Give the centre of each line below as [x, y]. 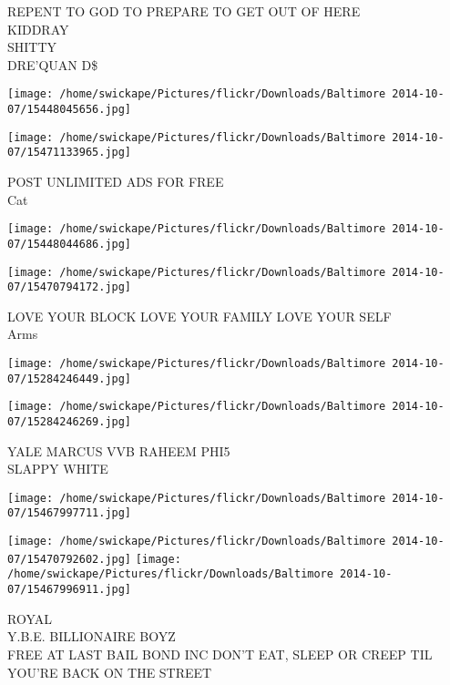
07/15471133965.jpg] [70, 153]
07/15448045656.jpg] [70, 110]
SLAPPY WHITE [58, 469]
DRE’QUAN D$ [53, 64]
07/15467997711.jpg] [70, 513]
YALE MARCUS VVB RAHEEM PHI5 [119, 450]
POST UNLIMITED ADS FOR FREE [116, 181]
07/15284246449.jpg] [70, 378]
